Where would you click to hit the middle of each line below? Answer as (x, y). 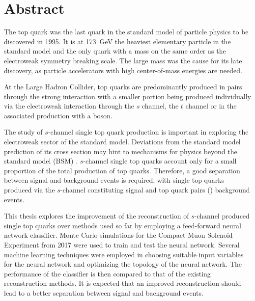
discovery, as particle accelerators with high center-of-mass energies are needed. (123, 70)
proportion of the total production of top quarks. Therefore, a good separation (122, 170)
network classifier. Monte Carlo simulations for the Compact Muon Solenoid (118, 235)
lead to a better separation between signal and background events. (104, 292)
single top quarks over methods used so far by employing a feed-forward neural (123, 225)
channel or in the (211, 106)
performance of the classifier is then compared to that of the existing (107, 273)
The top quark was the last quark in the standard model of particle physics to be (126, 32)
